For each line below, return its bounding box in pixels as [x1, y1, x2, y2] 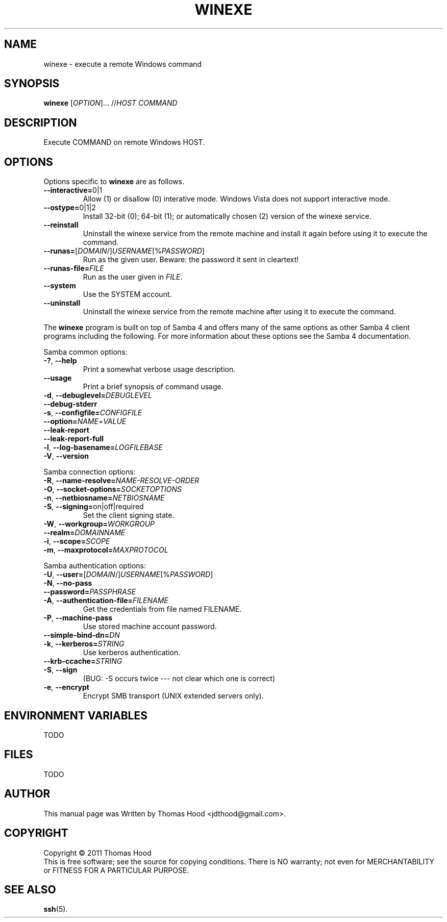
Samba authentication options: [43, 561, 146, 570]
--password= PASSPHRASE [43, 587, 136, 596]
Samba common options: [43, 347, 128, 357]
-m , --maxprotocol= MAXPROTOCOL [43, 545, 168, 555]
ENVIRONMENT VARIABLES [4, 709, 147, 722]
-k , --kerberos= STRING [43, 639, 125, 649]
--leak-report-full [43, 434, 104, 443]
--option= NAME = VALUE [43, 417, 127, 426]
